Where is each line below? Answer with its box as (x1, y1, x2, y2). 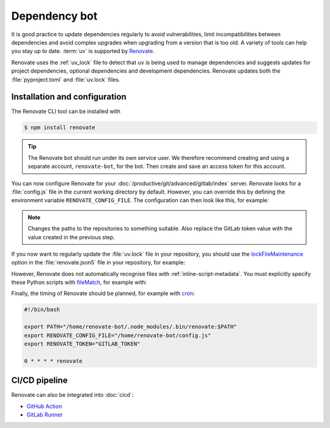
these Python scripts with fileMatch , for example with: (11, 278, 147, 286)
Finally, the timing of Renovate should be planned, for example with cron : (11, 290, 195, 297)
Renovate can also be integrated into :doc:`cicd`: (11, 391, 134, 399)
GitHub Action (26, 402, 62, 410)
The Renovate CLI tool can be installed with (11, 107, 120, 115)
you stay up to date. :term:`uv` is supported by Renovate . (11, 48, 155, 55)
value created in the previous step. (28, 233, 116, 241)
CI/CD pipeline (11, 375, 68, 386)
